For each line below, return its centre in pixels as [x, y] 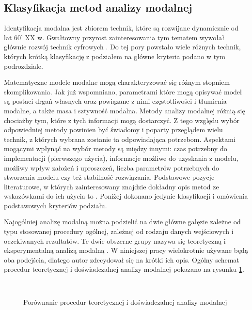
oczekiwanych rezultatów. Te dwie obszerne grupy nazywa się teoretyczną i [115, 240]
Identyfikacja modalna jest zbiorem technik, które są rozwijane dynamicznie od [121, 28]
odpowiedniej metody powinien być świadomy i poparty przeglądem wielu [113, 130]
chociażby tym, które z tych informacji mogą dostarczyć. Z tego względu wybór [122, 120]
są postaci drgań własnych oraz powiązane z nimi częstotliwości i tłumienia [115, 101]
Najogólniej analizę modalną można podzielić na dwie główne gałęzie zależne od [122, 222]
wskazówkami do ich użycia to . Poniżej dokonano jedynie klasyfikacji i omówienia [126, 196]
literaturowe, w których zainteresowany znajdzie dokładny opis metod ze [111, 186]
